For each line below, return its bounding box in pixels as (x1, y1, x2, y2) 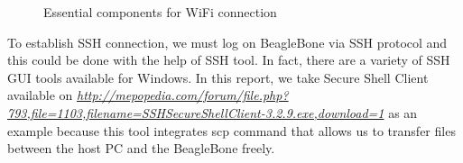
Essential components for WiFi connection (43, 3, 277, 21)
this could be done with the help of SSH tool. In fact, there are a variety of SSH (7, 50, 450, 69)
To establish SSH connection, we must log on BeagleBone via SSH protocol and (7, 32, 448, 51)
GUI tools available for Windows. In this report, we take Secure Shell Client (7, 68, 429, 86)
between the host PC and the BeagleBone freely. (7, 139, 275, 158)
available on (7, 86, 73, 104)
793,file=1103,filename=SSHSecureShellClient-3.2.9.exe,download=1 (7, 103, 384, 122)
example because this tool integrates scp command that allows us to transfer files (7, 121, 456, 140)
